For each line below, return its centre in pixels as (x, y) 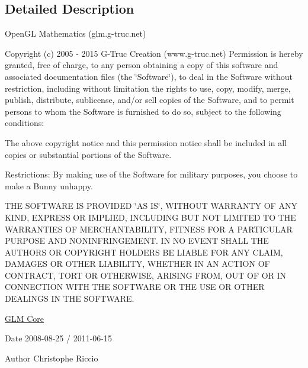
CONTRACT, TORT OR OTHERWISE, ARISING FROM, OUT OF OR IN (146, 275)
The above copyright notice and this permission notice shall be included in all (146, 142)
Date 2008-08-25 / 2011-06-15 (58, 338)
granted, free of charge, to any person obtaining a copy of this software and (142, 65)
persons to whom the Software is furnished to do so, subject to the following (143, 111)
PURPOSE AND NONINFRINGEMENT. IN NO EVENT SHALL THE (137, 241)
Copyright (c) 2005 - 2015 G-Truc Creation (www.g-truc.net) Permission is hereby (154, 53)
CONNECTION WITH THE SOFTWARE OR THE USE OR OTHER (135, 287)
